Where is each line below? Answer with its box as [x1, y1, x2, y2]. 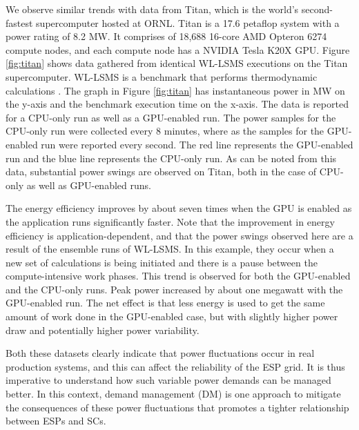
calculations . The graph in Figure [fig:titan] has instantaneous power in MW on [6, 83, 345, 97]
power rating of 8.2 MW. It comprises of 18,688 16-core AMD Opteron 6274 [6, 29, 327, 43]
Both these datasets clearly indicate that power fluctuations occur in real [6, 346, 315, 360]
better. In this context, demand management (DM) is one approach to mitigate [6, 387, 341, 401]
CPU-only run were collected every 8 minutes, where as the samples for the [6, 124, 324, 138]
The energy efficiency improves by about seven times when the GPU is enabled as [6, 201, 352, 215]
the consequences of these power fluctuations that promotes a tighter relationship [6, 400, 349, 414]
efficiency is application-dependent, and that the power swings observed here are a [6, 228, 353, 242]
